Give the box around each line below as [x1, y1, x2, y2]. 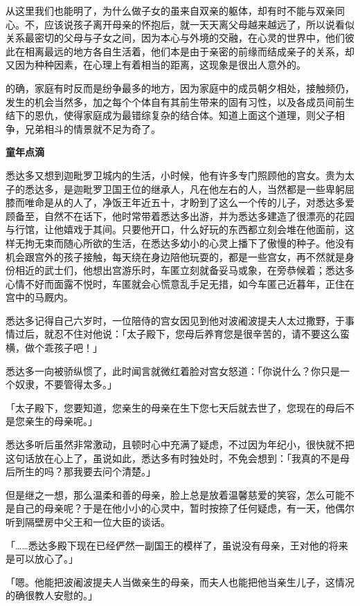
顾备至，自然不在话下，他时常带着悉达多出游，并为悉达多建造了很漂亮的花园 [6, 208, 354, 223]
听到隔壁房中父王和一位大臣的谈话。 [6, 515, 170, 529]
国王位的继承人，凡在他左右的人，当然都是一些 [111, 181, 325, 196]
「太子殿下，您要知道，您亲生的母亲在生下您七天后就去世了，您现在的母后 [6, 400, 345, 414]
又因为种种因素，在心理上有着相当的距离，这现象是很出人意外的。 [6, 57, 306, 72]
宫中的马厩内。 [6, 290, 73, 304]
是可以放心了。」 [6, 551, 78, 566]
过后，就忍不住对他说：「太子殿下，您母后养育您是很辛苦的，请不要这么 [15, 327, 340, 341]
